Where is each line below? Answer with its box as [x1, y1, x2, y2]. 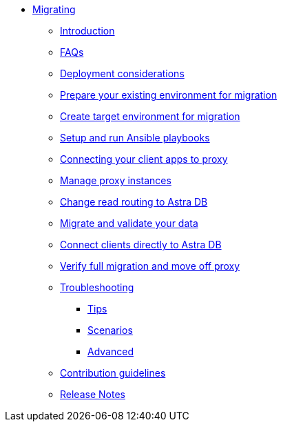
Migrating [32, 3, 76, 15]
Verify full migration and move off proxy [60, 260, 240, 272]
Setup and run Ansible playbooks [60, 132, 210, 143]
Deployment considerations [60, 68, 185, 79]
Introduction [60, 25, 115, 37]
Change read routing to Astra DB [60, 196, 208, 208]
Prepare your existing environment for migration [60, 89, 277, 101]
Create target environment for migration [60, 110, 240, 122]
